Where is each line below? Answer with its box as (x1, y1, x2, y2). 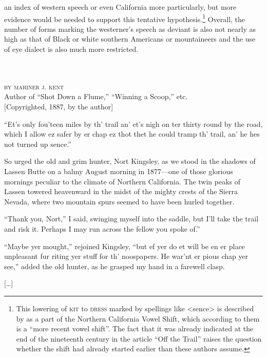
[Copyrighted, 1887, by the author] (4, 101, 113, 111)
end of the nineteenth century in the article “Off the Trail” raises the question (16, 333, 262, 344)
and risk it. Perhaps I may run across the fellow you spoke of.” (4, 223, 200, 234)
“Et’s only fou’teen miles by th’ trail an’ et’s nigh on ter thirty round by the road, (4, 118, 263, 129)
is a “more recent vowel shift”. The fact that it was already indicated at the (16, 323, 254, 334)
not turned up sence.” (4, 138, 71, 149)
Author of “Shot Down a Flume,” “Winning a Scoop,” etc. (4, 91, 188, 102)
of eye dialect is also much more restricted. (4, 44, 139, 54)
